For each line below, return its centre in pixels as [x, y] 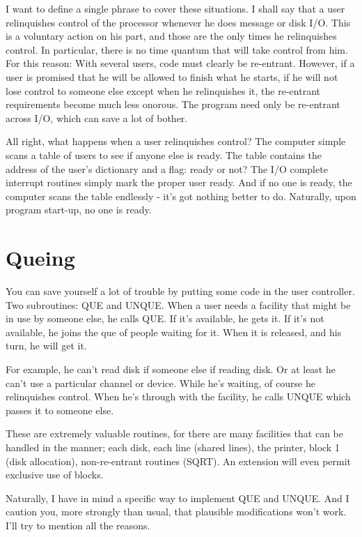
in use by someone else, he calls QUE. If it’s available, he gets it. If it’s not [165, 318]
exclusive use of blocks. [55, 475]
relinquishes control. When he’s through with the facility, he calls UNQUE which [178, 396]
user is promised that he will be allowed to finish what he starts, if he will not [172, 76]
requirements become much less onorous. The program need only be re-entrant [173, 104]
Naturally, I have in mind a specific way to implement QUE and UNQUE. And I [178, 498]
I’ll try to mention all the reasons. [78, 525]
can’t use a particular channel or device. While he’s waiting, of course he [160, 383]
